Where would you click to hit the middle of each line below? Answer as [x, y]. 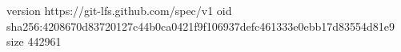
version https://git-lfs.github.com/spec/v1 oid [119, 10]
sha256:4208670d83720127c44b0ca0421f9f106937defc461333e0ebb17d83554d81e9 [201, 26]
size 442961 [34, 41]
